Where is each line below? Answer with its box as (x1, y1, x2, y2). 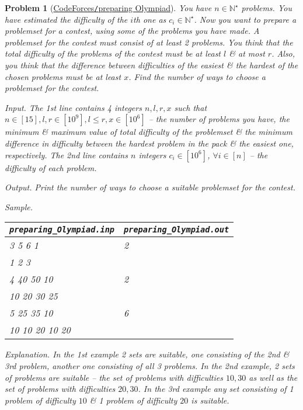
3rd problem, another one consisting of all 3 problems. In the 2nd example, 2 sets (5, 359, 295, 371)
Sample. (5, 200, 33, 213)
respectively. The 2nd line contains (5, 148, 128, 161)
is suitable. (191, 394, 229, 406)
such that (174, 101, 207, 113)
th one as (133, 13, 166, 25)
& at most (229, 47, 265, 60)
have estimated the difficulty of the (5, 13, 128, 25)
